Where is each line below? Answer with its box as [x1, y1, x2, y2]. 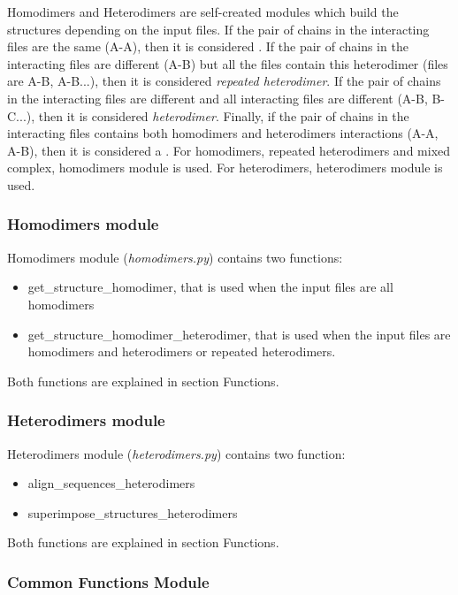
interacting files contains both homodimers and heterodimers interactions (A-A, [7, 124, 439, 142]
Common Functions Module [7, 570, 210, 592]
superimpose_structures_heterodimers [27, 503, 238, 522]
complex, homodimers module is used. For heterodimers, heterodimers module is [7, 158, 443, 177]
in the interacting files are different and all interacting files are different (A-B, [7, 88, 428, 107]
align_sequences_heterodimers [27, 474, 195, 492]
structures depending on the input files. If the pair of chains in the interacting [7, 19, 430, 38]
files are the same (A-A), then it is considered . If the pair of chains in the [7, 37, 408, 56]
